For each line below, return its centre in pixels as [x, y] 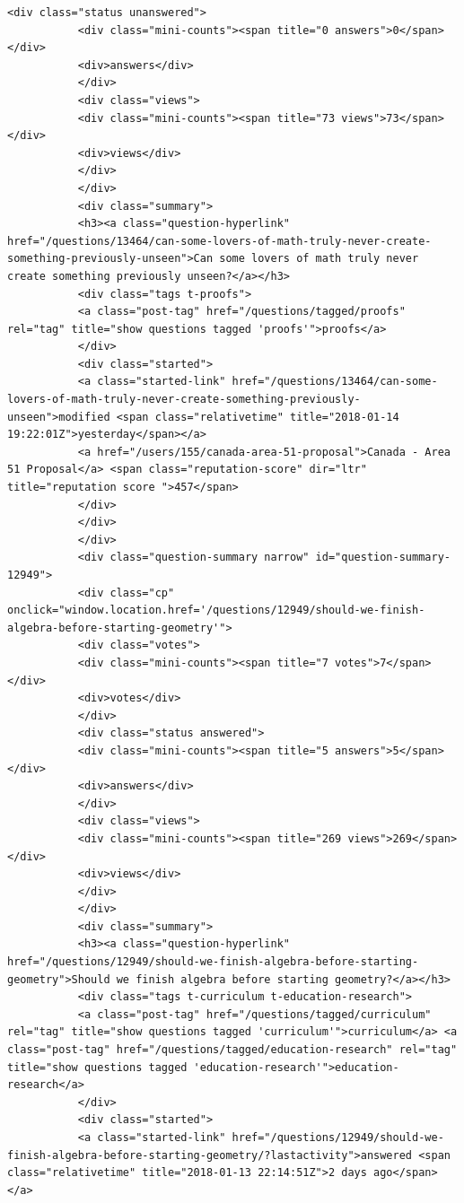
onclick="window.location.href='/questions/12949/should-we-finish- [216, 610]
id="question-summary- [383, 558]
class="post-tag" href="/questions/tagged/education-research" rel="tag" [232, 1050]
